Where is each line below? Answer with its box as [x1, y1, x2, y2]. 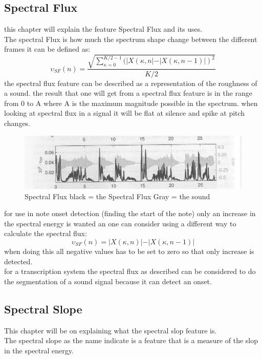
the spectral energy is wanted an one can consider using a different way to [4, 218, 236, 228]
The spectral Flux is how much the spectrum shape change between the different [4, 33, 257, 44]
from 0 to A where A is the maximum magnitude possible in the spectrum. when [4, 97, 258, 108]
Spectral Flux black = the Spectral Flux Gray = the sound [25, 191, 210, 201]
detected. [4, 256, 33, 266]
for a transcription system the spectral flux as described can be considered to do [4, 266, 256, 277]
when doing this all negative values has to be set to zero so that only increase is [4, 245, 254, 256]
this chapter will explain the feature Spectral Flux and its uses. [4, 24, 203, 34]
